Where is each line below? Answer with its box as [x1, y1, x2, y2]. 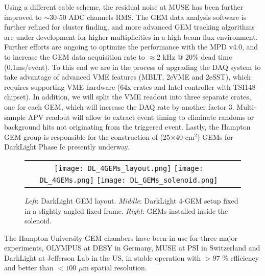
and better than [4, 262, 54, 273]
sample [4, 111, 26, 122]
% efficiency [222, 252, 259, 263]
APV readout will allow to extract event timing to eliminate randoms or [28, 111, 254, 122]
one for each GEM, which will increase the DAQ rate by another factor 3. [4, 101, 234, 112]
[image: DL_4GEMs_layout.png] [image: [54, 164, 203, 172]
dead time [201, 51, 232, 62]
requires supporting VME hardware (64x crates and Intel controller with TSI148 [4, 81, 256, 92]
